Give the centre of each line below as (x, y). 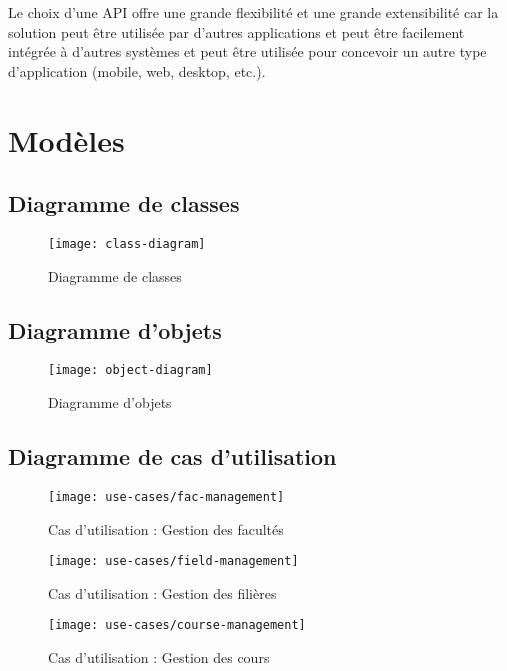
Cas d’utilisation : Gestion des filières (162, 592)
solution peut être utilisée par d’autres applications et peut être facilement (236, 31)
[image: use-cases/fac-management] (166, 496)
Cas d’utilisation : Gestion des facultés (166, 528)
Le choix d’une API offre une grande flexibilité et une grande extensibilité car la (253, 12)
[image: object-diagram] (130, 370)
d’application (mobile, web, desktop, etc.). (137, 70)
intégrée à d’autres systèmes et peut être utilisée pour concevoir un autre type (247, 51)
